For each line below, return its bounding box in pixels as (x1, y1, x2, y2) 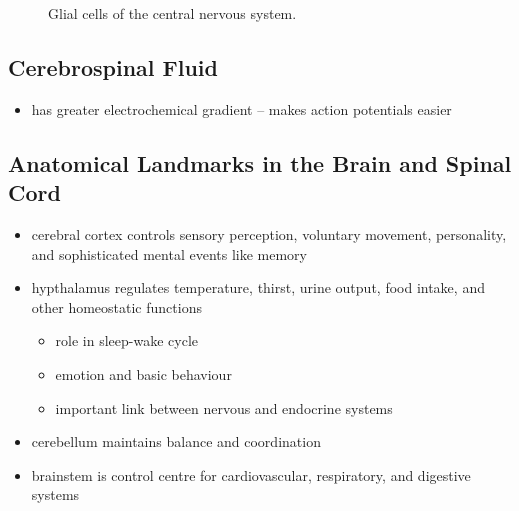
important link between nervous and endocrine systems (55, 397, 393, 418)
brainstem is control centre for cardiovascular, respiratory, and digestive (31, 464, 471, 485)
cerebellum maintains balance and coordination (31, 431, 321, 452)
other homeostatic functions (31, 296, 202, 317)
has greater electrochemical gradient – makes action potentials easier (31, 98, 452, 119)
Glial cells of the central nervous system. (48, 3, 297, 23)
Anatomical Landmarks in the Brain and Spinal (8, 147, 512, 178)
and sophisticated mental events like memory (31, 243, 307, 264)
